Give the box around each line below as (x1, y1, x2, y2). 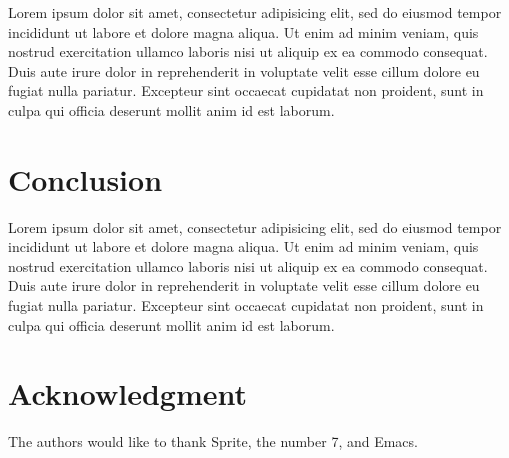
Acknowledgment (8, 373, 247, 414)
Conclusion (8, 158, 163, 199)
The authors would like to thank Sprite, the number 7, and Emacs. (8, 431, 418, 452)
